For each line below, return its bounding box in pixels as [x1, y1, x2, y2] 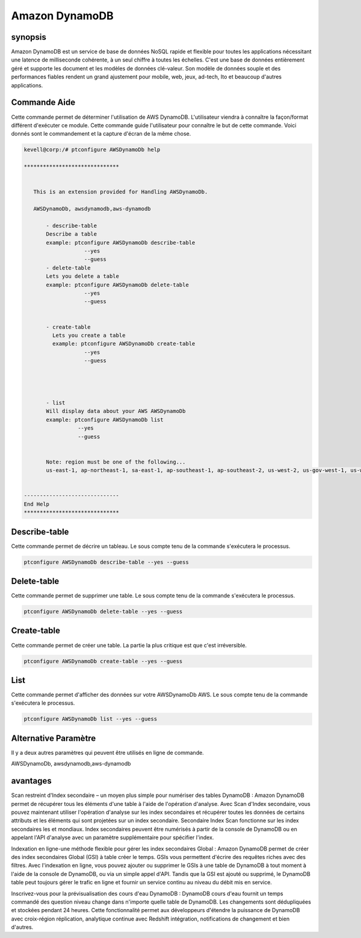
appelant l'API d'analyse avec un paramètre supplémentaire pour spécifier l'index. [11, 834, 214, 841]
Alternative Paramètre [11, 733, 96, 743]
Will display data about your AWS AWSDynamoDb [46, 408, 186, 415]
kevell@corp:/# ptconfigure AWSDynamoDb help [23, 146, 161, 153]
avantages [11, 776, 52, 786]
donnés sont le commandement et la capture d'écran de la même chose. [11, 130, 191, 137]
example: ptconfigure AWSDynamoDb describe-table [46, 239, 196, 246]
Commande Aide [11, 97, 75, 108]
